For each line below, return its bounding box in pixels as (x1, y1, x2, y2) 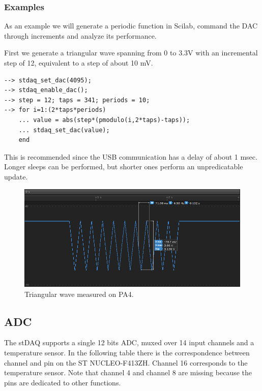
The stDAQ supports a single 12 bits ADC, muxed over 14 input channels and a (4, 337, 254, 348)
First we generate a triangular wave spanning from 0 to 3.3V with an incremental (4, 47, 258, 58)
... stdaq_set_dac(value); (18, 126, 110, 134)
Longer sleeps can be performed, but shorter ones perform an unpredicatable (4, 161, 243, 172)
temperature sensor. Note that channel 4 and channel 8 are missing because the (4, 367, 252, 378)
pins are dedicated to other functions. (4, 377, 121, 387)
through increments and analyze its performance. (4, 30, 157, 41)
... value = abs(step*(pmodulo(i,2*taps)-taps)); (18, 116, 190, 124)
